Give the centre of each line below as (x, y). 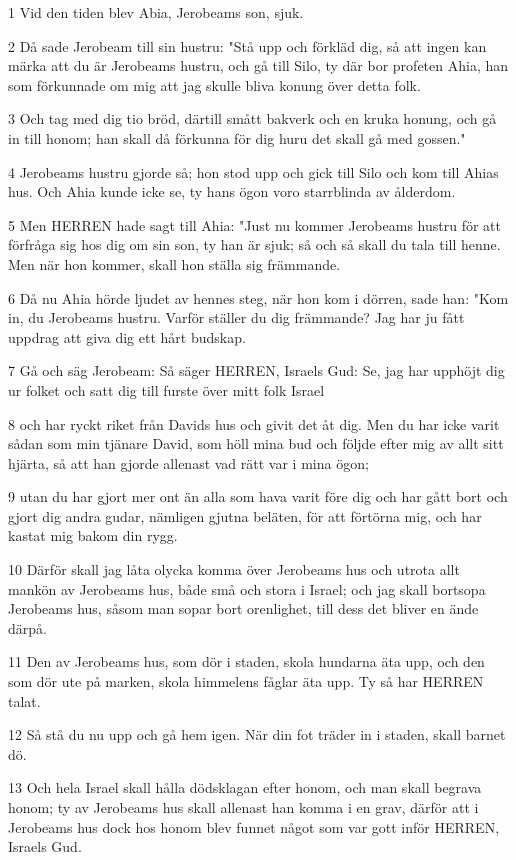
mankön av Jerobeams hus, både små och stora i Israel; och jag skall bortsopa (247, 588)
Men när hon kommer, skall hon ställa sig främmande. (174, 263)
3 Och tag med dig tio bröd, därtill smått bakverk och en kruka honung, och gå (252, 118)
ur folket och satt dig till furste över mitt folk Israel (166, 389)
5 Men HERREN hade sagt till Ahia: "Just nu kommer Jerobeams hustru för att (254, 224)
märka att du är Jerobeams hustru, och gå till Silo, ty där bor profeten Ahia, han (258, 65)
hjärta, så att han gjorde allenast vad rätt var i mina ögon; (188, 462)
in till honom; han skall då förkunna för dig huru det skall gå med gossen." (237, 137)
